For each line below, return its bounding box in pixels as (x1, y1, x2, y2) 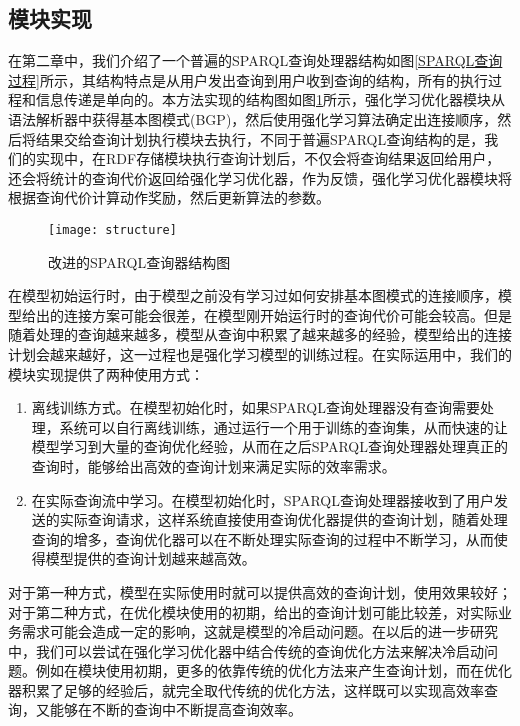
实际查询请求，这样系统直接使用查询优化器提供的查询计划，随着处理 (59, 509, 508, 530)
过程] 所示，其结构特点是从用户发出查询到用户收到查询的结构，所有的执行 (8, 69, 488, 90)
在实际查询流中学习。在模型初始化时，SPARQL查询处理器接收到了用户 (31, 489, 495, 510)
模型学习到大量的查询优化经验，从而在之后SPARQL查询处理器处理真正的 (31, 436, 509, 457)
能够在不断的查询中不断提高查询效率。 (49, 699, 302, 720)
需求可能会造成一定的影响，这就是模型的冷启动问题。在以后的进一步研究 (21, 621, 498, 642)
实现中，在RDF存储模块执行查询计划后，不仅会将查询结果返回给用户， (35, 148, 501, 169)
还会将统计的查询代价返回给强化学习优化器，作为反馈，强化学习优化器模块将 (8, 167, 512, 188)
